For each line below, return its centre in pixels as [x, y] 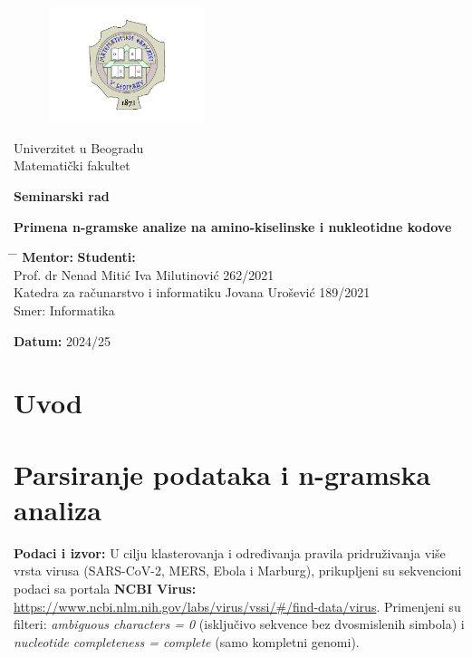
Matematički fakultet [72, 165]
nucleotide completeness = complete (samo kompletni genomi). [187, 641]
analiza [58, 509]
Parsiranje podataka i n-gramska [222, 474]
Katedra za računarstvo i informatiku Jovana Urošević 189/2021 [192, 292]
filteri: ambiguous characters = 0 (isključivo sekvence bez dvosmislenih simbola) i [239, 624]
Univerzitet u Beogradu [79, 147]
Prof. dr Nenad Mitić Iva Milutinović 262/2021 [144, 274]
